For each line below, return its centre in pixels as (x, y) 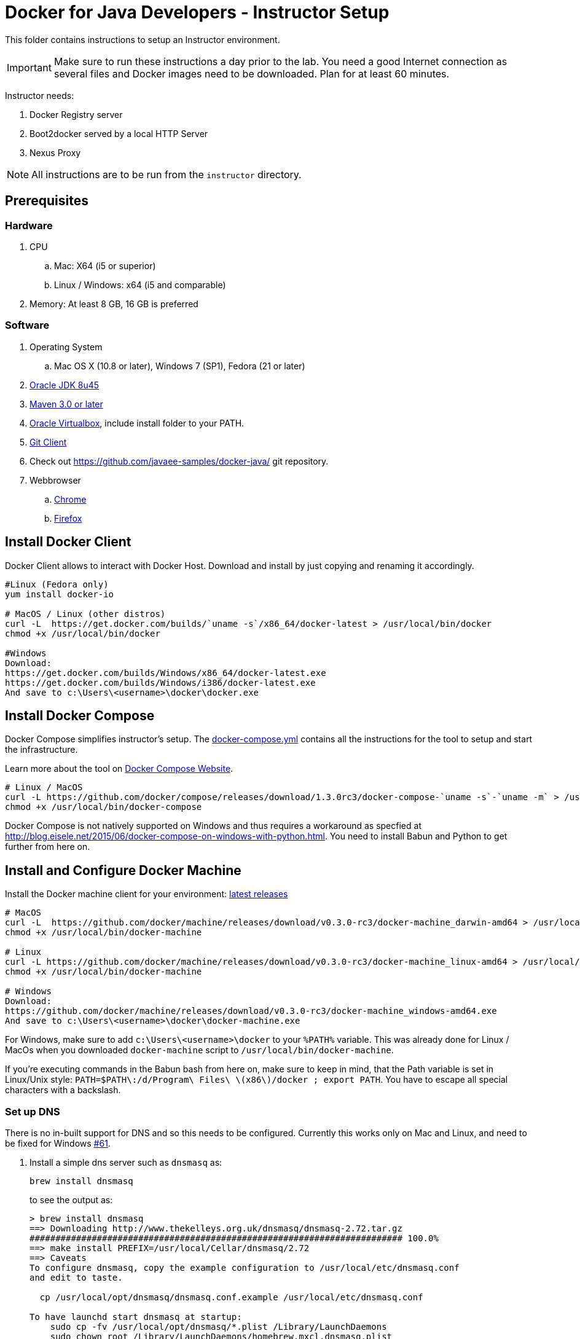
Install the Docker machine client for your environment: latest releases (147, 894)
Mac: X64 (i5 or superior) (105, 265)
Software (27, 325)
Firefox (68, 518)
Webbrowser (55, 480)
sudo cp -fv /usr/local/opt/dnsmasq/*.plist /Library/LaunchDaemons (218, 1327)
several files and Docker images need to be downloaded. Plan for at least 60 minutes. (252, 73)
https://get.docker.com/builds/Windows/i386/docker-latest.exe (160, 682)
